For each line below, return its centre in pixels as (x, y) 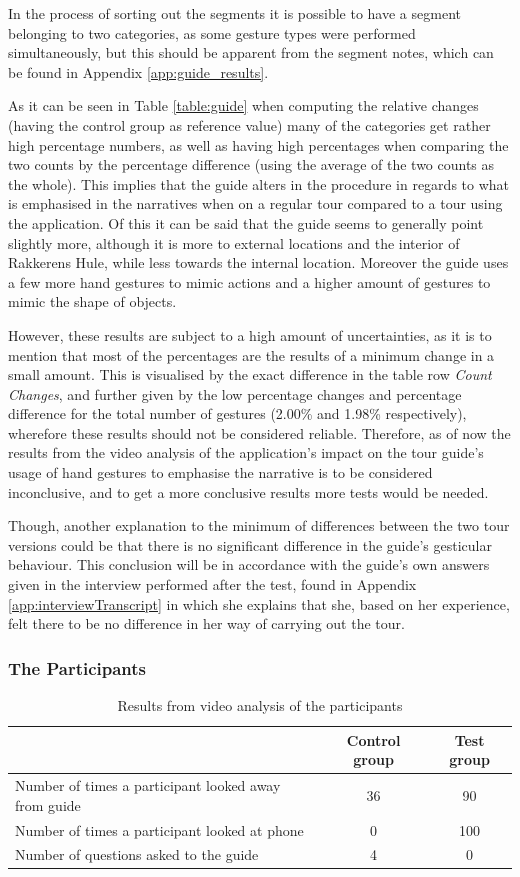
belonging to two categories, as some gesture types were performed (212, 32)
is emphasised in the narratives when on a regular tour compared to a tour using (255, 203)
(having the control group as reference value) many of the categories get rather (249, 124)
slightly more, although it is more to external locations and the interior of (234, 242)
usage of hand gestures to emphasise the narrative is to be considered (220, 472)
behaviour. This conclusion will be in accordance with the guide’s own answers (249, 564)
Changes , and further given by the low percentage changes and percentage (235, 393)
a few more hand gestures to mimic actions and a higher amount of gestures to (249, 281)
